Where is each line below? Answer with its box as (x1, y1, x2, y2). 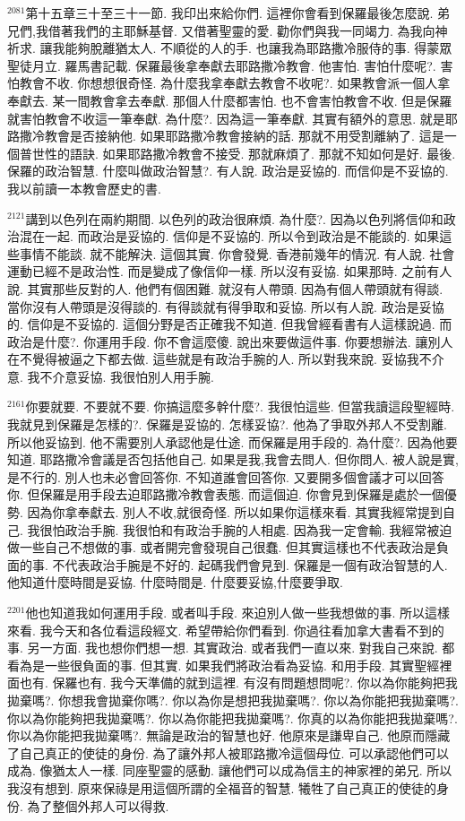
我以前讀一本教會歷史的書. (7, 178, 161, 197)
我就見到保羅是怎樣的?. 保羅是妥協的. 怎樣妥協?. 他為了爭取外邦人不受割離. (7, 415, 447, 434)
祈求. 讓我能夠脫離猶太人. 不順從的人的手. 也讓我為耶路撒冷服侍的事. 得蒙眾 (7, 39, 452, 57)
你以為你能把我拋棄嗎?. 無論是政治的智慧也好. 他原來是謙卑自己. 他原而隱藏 (7, 726, 451, 745)
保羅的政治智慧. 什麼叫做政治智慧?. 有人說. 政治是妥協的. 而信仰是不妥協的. (7, 161, 449, 180)
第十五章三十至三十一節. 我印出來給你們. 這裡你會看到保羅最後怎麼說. (25, 4, 434, 22)
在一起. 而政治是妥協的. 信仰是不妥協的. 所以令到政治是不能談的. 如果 (31, 227, 440, 246)
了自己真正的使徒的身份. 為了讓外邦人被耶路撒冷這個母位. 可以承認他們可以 (7, 743, 450, 762)
